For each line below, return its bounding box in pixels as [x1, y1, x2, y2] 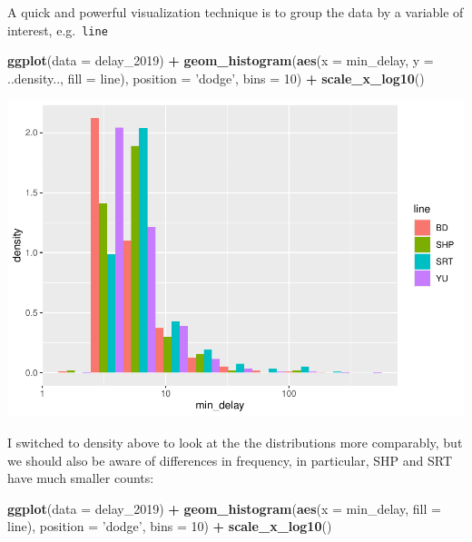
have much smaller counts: [7, 468, 154, 488]
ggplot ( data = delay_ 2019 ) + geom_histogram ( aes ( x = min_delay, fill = [7, 498, 441, 517]
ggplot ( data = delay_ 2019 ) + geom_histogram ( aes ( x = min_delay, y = [7, 51, 434, 70]
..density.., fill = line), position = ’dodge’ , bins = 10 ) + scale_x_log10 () [7, 68, 425, 87]
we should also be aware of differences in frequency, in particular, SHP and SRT [7, 450, 453, 469]
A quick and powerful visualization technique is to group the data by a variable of [7, 3, 464, 21]
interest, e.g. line [7, 20, 108, 39]
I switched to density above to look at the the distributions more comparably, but [7, 432, 463, 451]
